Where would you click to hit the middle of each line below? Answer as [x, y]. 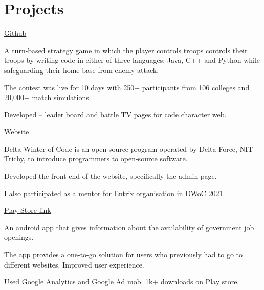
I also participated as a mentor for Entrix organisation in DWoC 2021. [115, 193]
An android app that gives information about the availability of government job [129, 227]
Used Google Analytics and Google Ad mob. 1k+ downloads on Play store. [122, 282]
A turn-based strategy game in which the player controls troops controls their [126, 50]
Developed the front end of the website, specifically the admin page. [111, 176]
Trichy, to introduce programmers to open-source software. [96, 159]
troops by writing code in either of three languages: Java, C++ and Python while [132, 60]
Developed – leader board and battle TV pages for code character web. [115, 114]
